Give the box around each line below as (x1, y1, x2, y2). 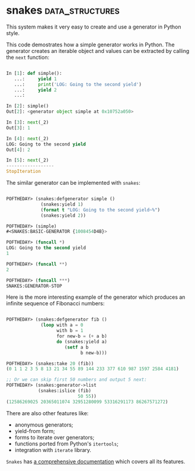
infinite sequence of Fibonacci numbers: (6, 300, 105, 307)
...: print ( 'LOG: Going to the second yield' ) (14, 81, 142, 87)
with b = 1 (56, 328, 84, 334)
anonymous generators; (14, 421, 73, 428)
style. (6, 29, 20, 36)
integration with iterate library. (14, 446, 92, 453)
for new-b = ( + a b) (56, 333, 108, 339)
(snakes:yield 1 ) (40, 201, 84, 207)
